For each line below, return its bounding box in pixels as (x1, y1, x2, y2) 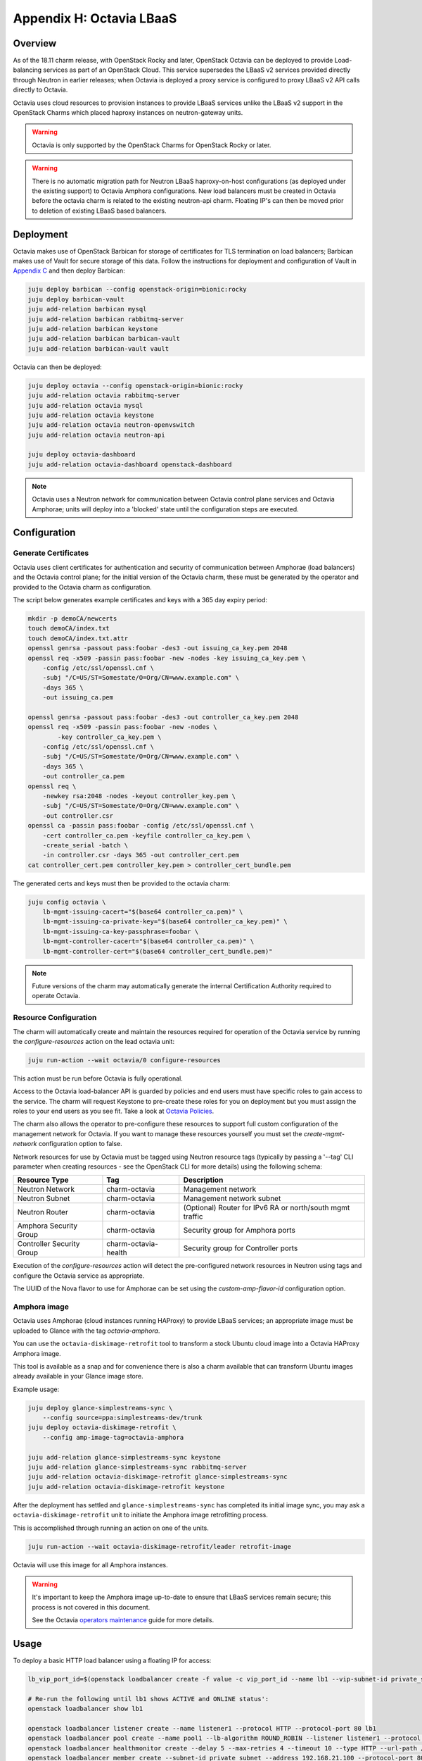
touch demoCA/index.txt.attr (27, 634, 129, 642)
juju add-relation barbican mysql (27, 305, 147, 313)
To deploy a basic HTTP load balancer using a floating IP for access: (13, 1656, 212, 1664)
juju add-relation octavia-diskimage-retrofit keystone (27, 1483, 225, 1491)
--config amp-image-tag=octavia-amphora (42, 1433, 184, 1441)
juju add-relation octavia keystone (27, 411, 155, 419)
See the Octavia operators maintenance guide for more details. (32, 1616, 215, 1624)
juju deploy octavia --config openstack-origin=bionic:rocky (27, 381, 243, 390)
